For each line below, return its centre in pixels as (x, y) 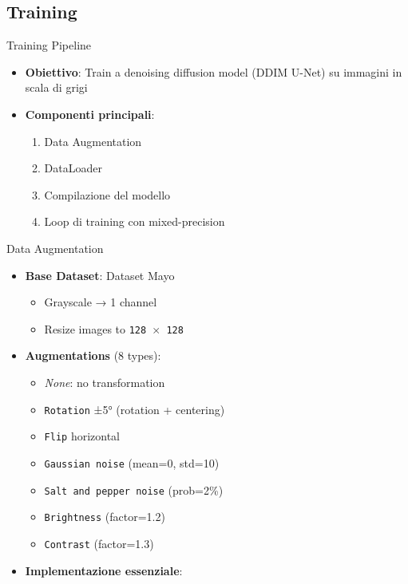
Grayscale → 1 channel (101, 302)
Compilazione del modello (107, 194)
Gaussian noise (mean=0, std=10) (132, 462)
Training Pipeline (49, 45)
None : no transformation (105, 382)
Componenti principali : (90, 114)
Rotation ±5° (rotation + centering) (135, 409)
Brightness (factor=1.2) (105, 517)
